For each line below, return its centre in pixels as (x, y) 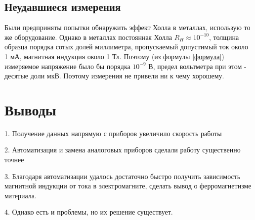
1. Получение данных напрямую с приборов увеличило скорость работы (113, 133)
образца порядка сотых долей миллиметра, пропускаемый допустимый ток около (126, 47)
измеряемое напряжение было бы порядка (67, 66)
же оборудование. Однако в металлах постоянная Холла (88, 37)
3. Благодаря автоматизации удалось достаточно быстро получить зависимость (123, 176)
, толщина (224, 37)
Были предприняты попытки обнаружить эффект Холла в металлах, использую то (127, 27)
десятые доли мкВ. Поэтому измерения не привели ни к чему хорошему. (114, 76)
